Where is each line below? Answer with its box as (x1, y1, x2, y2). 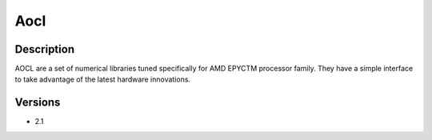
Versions (14, 96, 61, 110)
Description (14, 42, 75, 56)
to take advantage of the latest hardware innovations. (14, 74, 191, 84)
